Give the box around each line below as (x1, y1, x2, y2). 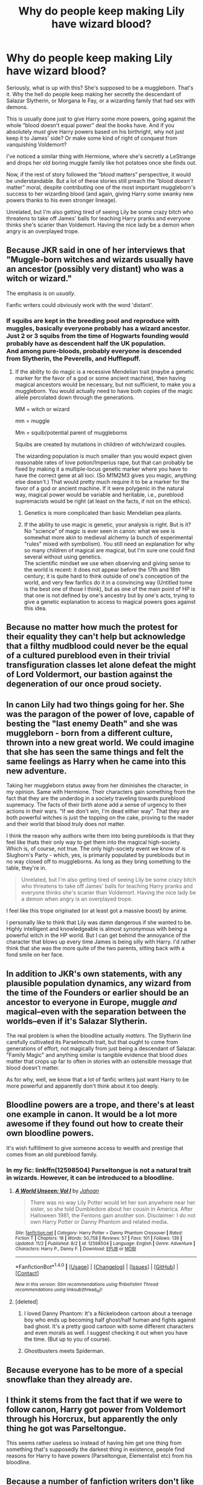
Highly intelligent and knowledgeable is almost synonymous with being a (6, 925, 187, 933)
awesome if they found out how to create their (6, 1119, 184, 1129)
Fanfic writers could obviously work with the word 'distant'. (6, 301, 153, 308)
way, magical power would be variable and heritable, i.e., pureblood (14, 491, 184, 498)
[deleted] (14, 1298, 38, 1306)
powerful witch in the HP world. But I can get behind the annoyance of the (6, 931, 191, 939)
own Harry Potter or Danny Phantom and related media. (30, 1219, 169, 1226)
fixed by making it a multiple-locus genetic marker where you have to (14, 465, 188, 473)
